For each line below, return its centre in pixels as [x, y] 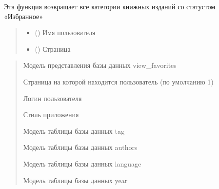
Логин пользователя [52, 98]
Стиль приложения [51, 115]
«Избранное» [23, 16]
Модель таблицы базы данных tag [74, 131]
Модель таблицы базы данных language [82, 163]
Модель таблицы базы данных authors [80, 147]
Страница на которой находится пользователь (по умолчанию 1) [118, 81]
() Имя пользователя [65, 32]
